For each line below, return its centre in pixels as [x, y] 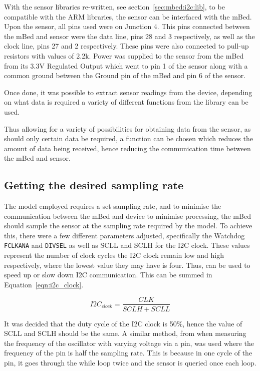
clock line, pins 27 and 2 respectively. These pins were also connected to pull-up [126, 46]
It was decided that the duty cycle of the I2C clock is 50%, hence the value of [123, 323]
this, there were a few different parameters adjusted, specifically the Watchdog [124, 235]
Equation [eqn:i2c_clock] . [44, 284]
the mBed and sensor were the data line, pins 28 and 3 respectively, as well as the [129, 36]
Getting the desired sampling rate [94, 185]
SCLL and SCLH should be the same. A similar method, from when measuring [125, 333]
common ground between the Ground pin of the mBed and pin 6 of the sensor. [125, 75]
